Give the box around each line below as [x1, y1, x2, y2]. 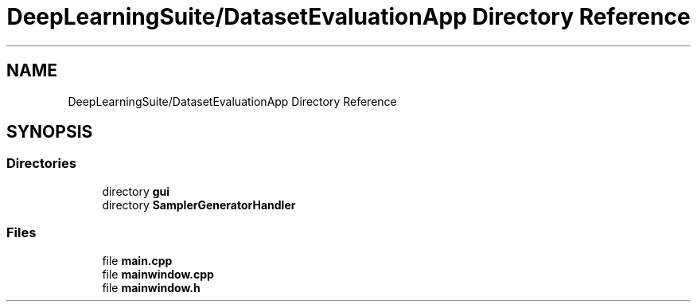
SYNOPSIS [6, 122, 93, 142]
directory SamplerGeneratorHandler [102, 197, 296, 212]
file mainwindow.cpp [102, 267, 214, 281]
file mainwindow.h [102, 280, 201, 294]
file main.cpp [102, 253, 173, 267]
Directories [6, 155, 76, 172]
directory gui [102, 184, 170, 198]
